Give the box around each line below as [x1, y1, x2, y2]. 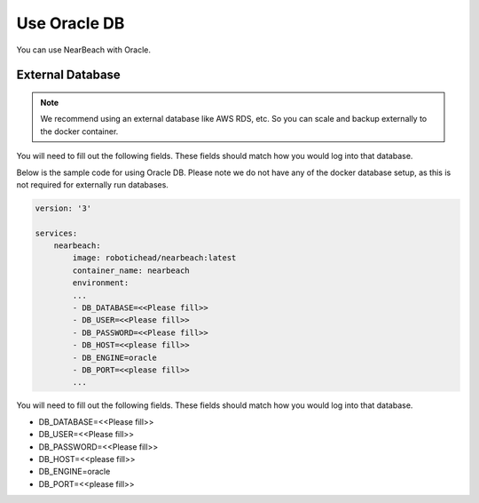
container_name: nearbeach [72, 265, 190, 275]
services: [35, 228, 78, 238]
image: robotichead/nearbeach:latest [72, 253, 237, 263]
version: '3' [35, 203, 92, 213]
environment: [72, 278, 130, 288]
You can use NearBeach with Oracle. [16, 44, 151, 55]
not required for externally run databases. [16, 179, 169, 190]
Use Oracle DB [16, 13, 125, 33]
